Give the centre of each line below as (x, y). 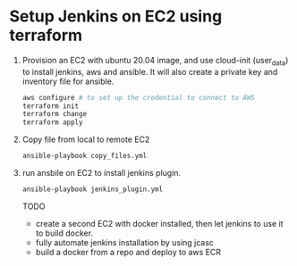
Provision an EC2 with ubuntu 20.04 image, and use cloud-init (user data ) (155, 61)
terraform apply (52, 122)
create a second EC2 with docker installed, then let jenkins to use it (159, 223)
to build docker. (64, 233)
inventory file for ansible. (68, 81)
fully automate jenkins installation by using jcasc (125, 242)
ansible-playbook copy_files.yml (85, 156)
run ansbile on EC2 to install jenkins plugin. (102, 173)
